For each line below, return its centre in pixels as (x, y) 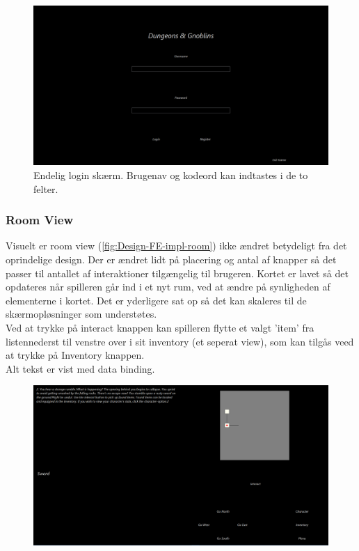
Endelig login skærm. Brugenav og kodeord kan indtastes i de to (171, 174)
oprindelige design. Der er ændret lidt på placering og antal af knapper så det (171, 259)
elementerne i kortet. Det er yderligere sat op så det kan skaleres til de (156, 300)
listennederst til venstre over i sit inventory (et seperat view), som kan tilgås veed (180, 341)
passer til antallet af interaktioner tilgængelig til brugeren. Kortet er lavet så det (177, 273)
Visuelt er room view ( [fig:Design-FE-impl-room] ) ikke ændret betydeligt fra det (176, 246)
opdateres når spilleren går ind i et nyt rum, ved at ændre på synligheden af (168, 287)
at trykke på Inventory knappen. (75, 355)
